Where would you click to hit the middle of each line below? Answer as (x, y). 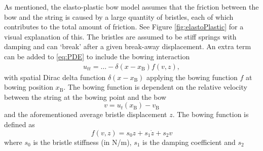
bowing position (29, 87)
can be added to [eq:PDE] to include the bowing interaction (97, 56)
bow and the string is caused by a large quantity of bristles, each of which (119, 16)
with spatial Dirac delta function (55, 77)
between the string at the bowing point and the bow (85, 97)
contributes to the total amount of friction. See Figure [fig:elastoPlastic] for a (124, 27)
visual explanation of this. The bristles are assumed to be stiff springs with (120, 36)
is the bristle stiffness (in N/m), (82, 142)
